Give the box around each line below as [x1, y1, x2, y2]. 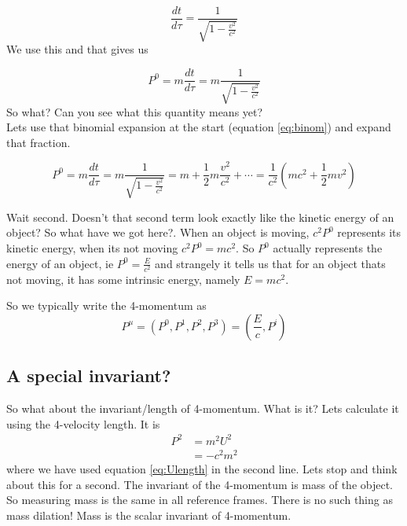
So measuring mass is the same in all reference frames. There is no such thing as [6, 491, 393, 508]
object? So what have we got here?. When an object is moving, [6, 224, 310, 241]
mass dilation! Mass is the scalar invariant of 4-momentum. [6, 506, 291, 523]
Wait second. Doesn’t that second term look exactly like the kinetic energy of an [6, 208, 394, 225]
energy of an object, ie [6, 255, 114, 271]
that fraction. [6, 134, 71, 150]
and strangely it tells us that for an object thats [155, 255, 386, 271]
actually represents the [273, 240, 383, 256]
